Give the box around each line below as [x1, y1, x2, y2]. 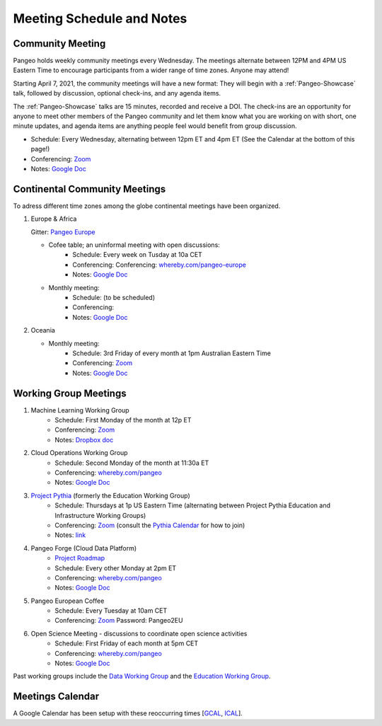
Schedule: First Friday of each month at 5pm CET [54, 639, 199, 647]
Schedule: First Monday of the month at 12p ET [54, 416, 192, 425]
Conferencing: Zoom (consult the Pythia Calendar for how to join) [54, 521, 245, 529]
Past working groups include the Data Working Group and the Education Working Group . [13, 672, 271, 681]
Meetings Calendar [13, 691, 100, 703]
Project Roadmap [54, 554, 105, 563]
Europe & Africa [30, 214, 77, 223]
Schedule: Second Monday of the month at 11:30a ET [54, 459, 209, 467]
